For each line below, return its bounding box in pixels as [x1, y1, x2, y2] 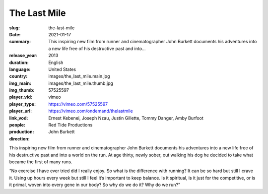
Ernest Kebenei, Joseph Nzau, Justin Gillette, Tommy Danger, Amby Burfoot [48, 115, 203, 121]
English [48, 60, 64, 65]
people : [9, 122, 26, 128]
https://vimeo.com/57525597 [48, 101, 108, 107]
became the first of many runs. [9, 159, 72, 165]
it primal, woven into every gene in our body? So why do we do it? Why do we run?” [9, 182, 181, 188]
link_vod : [9, 115, 28, 121]
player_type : [9, 101, 36, 107]
